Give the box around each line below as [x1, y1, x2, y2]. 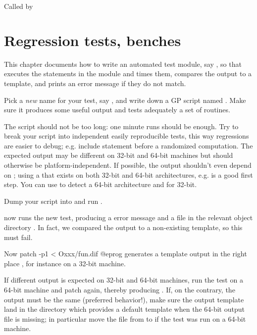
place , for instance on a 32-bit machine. [4, 258, 126, 268]
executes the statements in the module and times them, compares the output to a [4, 68, 252, 79]
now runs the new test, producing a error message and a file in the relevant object [4, 212, 253, 223]
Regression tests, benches [4, 30, 181, 50]
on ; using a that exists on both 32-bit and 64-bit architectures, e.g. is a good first [4, 169, 253, 180]
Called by [4, 1, 33, 11]
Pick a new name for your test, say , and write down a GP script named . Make [4, 95, 246, 105]
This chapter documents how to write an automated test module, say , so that [4, 58, 242, 69]
